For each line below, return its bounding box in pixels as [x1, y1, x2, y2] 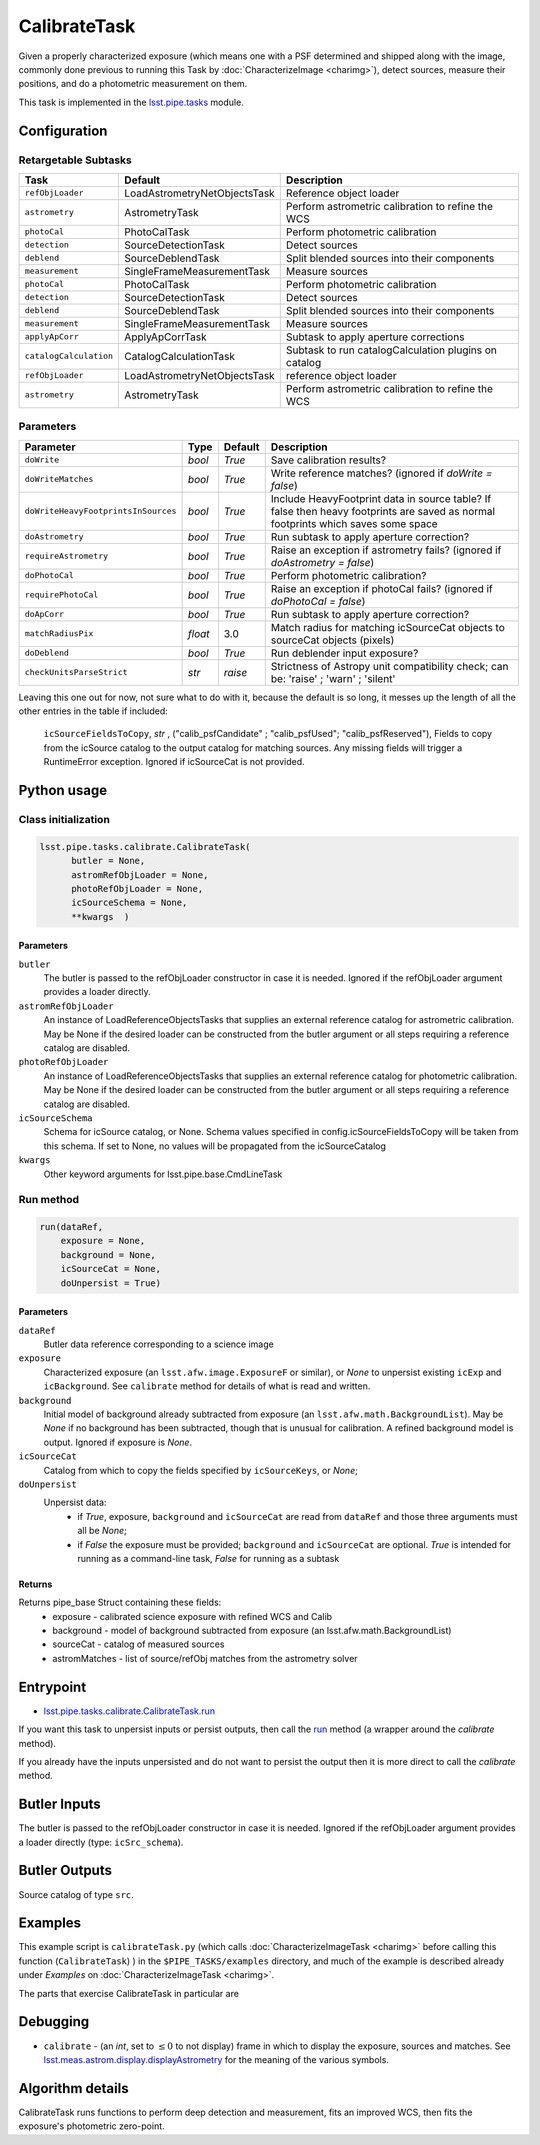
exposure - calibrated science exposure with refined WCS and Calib [52, 1610, 333, 1622]
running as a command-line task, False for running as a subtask [77, 1552, 340, 1564]
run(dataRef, [39, 1221, 104, 1233]
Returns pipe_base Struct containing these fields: [18, 1596, 222, 1609]
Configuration [18, 122, 108, 139]
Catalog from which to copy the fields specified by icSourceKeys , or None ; [43, 1464, 359, 1476]
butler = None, [71, 855, 146, 867]
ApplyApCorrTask [124, 330, 207, 344]
